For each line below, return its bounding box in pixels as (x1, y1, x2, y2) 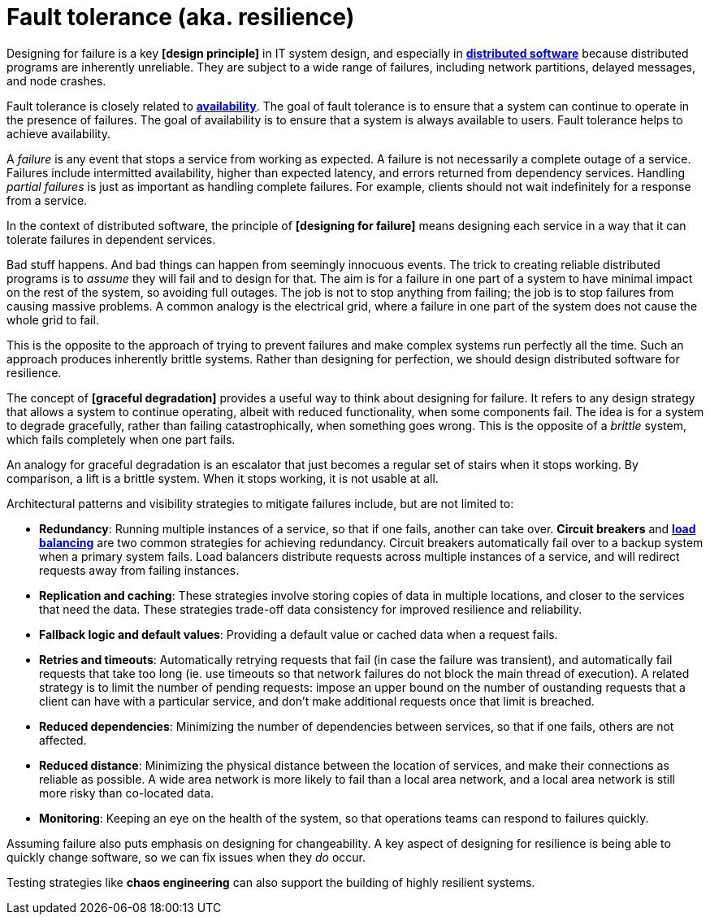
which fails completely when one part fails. (6, 432, 236, 446)
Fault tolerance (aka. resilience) (6, 3, 355, 31)
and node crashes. (6, 73, 106, 88)
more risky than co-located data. (39, 785, 214, 800)
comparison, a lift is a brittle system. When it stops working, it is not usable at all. (6, 471, 439, 485)
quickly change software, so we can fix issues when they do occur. (6, 849, 366, 864)
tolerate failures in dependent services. (6, 232, 216, 246)
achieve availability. (6, 126, 110, 141)
